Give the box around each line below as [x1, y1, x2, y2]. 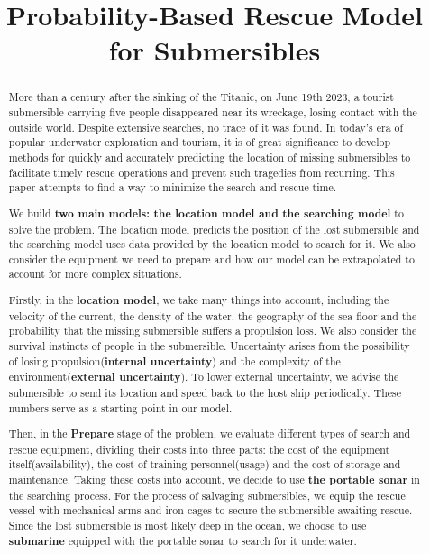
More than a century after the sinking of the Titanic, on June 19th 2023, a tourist [8, 89, 394, 105]
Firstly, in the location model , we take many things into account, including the [8, 292, 389, 309]
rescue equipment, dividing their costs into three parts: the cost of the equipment [8, 441, 390, 457]
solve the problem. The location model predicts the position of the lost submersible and [8, 221, 420, 236]
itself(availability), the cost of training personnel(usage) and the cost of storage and [8, 457, 401, 472]
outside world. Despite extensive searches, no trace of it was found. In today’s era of [8, 119, 404, 134]
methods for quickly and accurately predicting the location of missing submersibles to [8, 149, 411, 164]
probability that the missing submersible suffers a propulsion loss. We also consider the [8, 323, 417, 338]
